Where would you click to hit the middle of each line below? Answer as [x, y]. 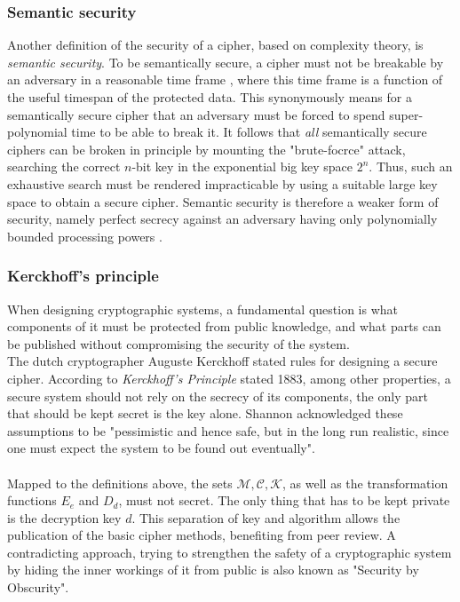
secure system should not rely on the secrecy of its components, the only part [218, 396]
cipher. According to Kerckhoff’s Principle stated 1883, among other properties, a [229, 378]
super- [406, 114]
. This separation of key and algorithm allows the [266, 517]
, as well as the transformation [365, 483]
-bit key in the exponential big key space [242, 166]
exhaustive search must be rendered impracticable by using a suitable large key [222, 183]
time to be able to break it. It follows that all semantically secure [249, 132]
